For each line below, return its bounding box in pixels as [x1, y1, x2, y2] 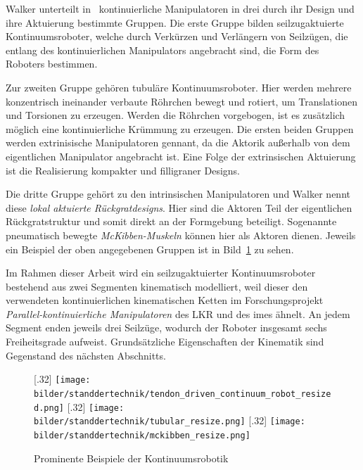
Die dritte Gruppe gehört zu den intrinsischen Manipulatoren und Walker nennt [6, 186, 350, 201]
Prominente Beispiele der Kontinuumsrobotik [34, 450, 229, 465]
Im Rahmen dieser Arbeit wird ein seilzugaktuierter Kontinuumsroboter [6, 265, 316, 280]
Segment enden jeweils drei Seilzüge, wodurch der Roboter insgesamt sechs [6, 320, 327, 335]
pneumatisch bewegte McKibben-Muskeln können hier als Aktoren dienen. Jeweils [6, 227, 356, 242]
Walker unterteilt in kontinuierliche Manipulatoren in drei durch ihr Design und [6, 1, 355, 15]
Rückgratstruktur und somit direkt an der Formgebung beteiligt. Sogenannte [6, 214, 337, 229]
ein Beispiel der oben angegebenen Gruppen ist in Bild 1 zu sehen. [6, 241, 294, 256]
